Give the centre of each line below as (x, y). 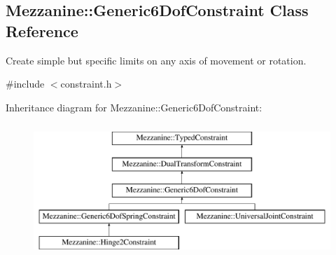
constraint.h (86, 84)
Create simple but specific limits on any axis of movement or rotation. (156, 60)
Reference (42, 30)
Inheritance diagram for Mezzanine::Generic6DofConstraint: (134, 107)
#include (25, 84)
